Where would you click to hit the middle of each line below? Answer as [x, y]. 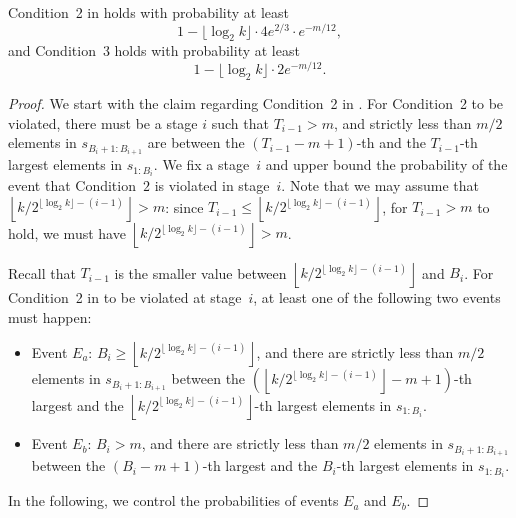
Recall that [42, 272]
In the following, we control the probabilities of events [173, 500]
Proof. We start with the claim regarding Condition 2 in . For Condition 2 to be [256, 102]
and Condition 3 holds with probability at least [154, 50]
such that [240, 122]
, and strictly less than [402, 122]
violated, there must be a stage [103, 122]
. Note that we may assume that [380, 185]
